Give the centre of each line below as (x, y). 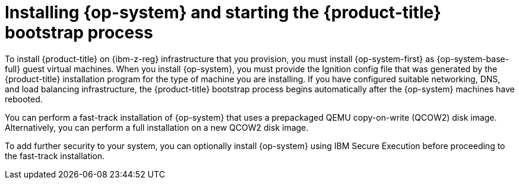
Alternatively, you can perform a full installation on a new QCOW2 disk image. (157, 127)
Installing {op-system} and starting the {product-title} (223, 12)
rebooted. (24, 99)
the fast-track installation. (55, 156)
